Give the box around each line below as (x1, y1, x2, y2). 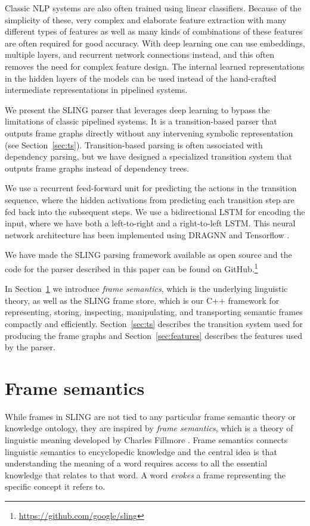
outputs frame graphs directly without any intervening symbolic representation (5, 126, 293, 139)
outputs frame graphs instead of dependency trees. (5, 161, 190, 174)
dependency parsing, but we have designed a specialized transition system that (5, 150, 292, 163)
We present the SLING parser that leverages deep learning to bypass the (5, 103, 270, 116)
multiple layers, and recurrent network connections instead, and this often (5, 48, 275, 61)
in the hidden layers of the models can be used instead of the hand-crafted (5, 71, 277, 84)
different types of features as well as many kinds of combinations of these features (5, 25, 303, 38)
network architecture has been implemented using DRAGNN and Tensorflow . (5, 228, 290, 241)
